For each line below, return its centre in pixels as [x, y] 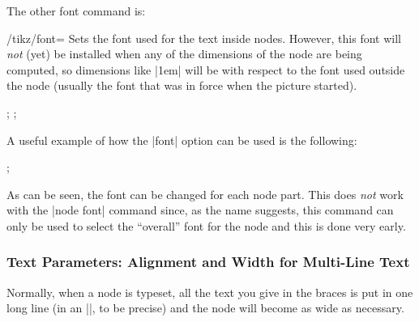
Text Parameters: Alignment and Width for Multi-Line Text [208, 262]
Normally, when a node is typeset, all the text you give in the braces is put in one [210, 292]
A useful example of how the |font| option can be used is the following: [182, 140]
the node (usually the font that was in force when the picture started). [182, 85]
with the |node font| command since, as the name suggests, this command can [200, 210]
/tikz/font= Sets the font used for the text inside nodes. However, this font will [204, 38]
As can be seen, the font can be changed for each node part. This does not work [205, 194]
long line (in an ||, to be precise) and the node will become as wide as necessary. [205, 308]
